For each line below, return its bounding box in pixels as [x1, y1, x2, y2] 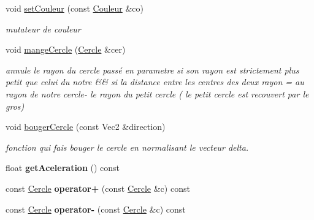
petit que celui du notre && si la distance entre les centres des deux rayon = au [6, 75, 304, 88]
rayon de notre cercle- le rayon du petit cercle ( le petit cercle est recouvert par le [6, 87, 309, 100]
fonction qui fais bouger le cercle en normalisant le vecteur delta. [6, 140, 249, 153]
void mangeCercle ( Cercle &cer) [6, 43, 126, 56]
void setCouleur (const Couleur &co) [6, 2, 144, 14]
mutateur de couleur [6, 22, 81, 35]
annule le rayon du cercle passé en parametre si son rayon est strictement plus [6, 63, 299, 76]
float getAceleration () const [6, 161, 120, 174]
